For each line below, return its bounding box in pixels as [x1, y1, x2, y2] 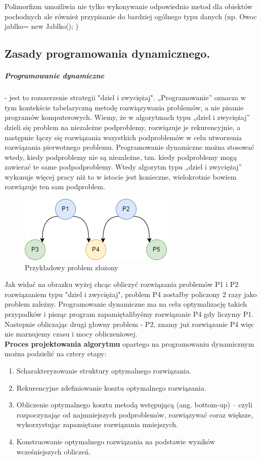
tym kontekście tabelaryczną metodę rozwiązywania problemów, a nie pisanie [5, 102, 244, 112]
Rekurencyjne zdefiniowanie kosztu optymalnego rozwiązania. [16, 382, 206, 393]
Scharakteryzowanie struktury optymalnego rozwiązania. [16, 365, 192, 375]
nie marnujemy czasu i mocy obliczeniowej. [5, 328, 138, 339]
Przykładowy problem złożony [25, 262, 118, 272]
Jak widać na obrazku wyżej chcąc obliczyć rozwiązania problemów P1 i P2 [5, 279, 239, 289]
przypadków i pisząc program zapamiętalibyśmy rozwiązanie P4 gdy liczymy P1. [5, 309, 254, 319]
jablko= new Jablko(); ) [5, 21, 79, 31]
